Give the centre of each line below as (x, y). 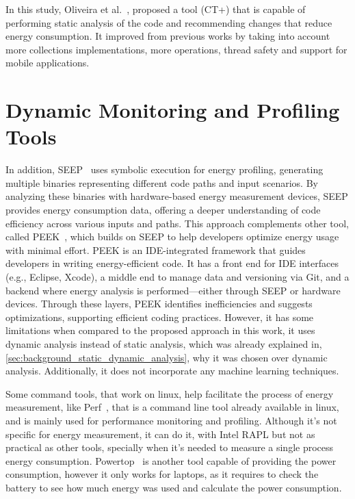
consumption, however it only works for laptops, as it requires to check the (162, 474)
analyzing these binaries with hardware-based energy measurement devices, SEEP (177, 196)
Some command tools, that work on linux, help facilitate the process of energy (170, 393)
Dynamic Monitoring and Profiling (173, 110)
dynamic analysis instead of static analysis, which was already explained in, (164, 344)
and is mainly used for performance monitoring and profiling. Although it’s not (171, 420)
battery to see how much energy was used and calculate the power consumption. (174, 487)
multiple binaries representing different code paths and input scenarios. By (162, 182)
